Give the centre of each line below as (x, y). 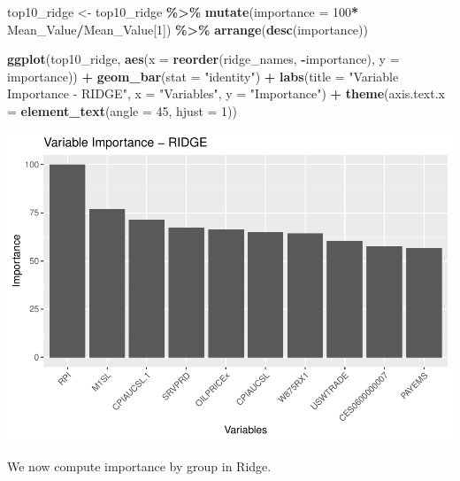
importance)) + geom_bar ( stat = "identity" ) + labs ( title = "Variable (203, 76)
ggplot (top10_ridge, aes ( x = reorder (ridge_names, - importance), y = (203, 59)
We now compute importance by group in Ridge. (139, 466)
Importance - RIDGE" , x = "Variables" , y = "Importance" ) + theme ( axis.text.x (226, 93)
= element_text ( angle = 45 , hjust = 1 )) (122, 110)
